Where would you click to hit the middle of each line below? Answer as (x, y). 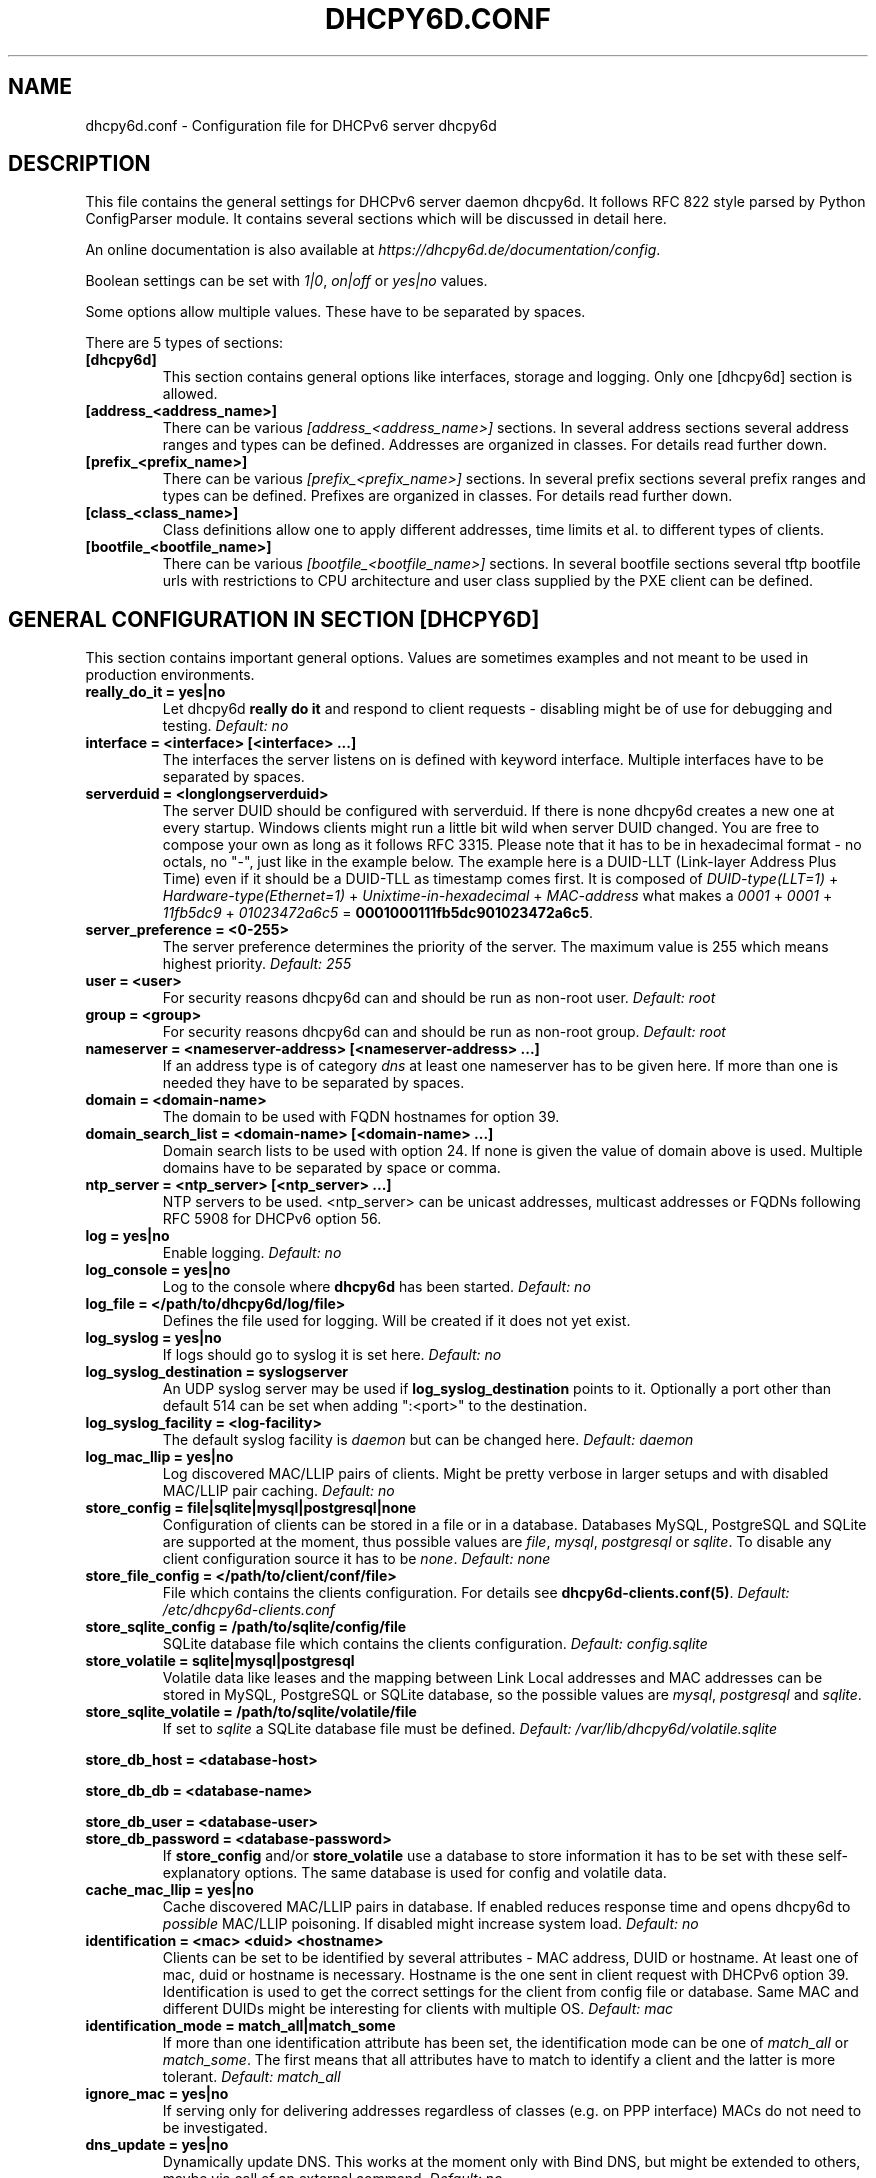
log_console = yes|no (158, 1270)
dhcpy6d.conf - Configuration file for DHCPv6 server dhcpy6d (291, 125)
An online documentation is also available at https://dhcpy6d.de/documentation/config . (373, 250)
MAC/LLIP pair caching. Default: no (278, 1491)
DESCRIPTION (79, 164)
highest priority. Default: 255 (257, 964)
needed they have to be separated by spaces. (313, 1083)
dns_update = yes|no (157, 2145)
